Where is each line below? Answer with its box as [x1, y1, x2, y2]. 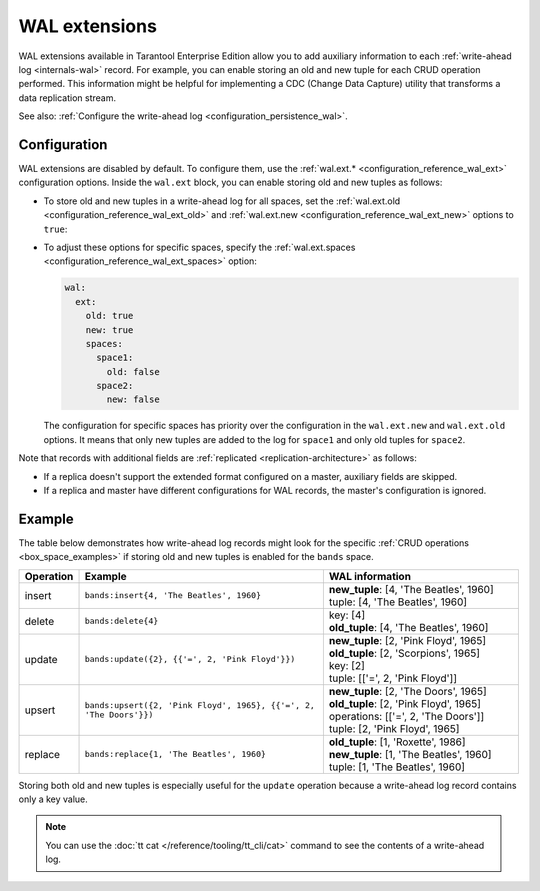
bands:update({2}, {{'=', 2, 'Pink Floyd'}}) [84, 654, 296, 665]
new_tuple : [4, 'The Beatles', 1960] [328, 582, 494, 596]
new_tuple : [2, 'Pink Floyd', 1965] [328, 633, 487, 647]
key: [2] [328, 658, 365, 672]
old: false [106, 366, 160, 377]
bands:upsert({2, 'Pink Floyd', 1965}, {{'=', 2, [84, 700, 315, 710]
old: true [85, 310, 134, 322]
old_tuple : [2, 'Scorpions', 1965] [328, 646, 480, 660]
